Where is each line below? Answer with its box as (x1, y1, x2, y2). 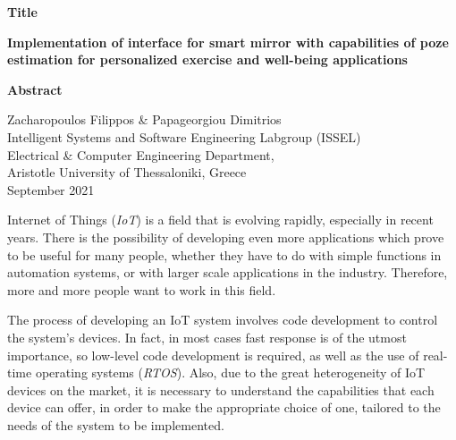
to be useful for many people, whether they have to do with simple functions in (7, 245, 442, 264)
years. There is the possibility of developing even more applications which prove (7, 227, 444, 246)
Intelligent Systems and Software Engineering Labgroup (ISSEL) (7, 127, 361, 146)
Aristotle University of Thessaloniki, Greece (7, 163, 247, 182)
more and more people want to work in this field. (7, 280, 276, 299)
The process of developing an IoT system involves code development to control (7, 310, 438, 329)
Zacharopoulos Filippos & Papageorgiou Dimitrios (7, 110, 282, 129)
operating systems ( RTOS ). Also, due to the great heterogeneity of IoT (35, 363, 426, 382)
